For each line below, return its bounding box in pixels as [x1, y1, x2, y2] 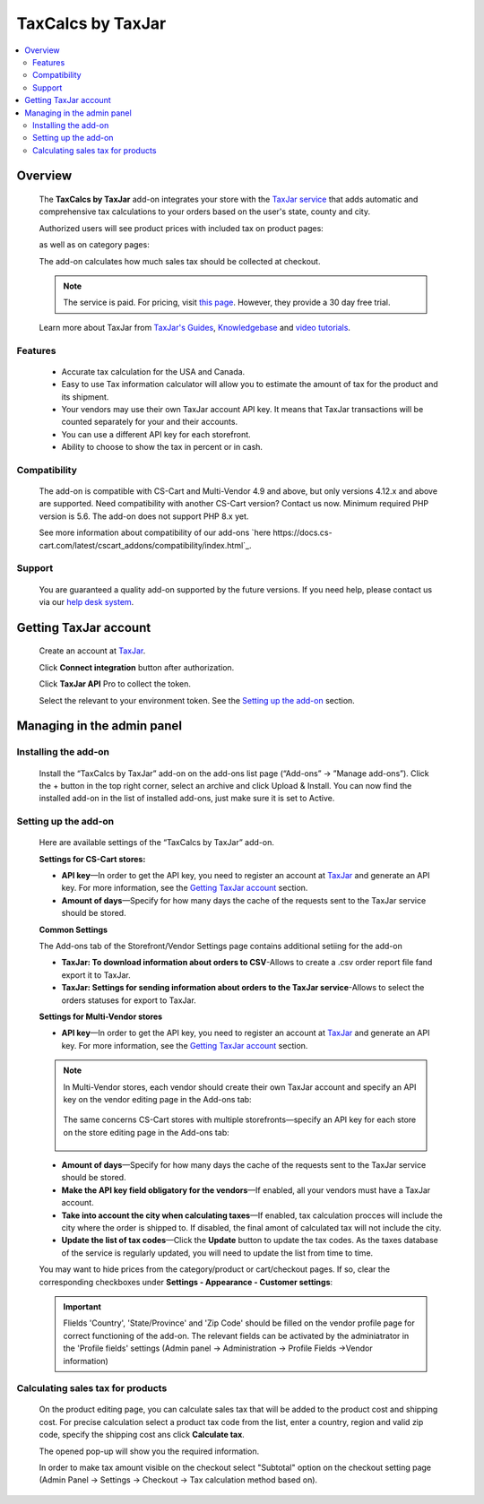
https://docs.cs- [272, 527, 333, 538]
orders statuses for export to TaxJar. [61, 995, 196, 1006]
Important [63, 1301, 102, 1312]
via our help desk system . [39, 596, 134, 607]
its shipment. [61, 391, 109, 402]
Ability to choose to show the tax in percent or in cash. [61, 442, 264, 453]
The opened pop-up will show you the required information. [39, 1446, 260, 1456]
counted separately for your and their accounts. [61, 417, 238, 428]
